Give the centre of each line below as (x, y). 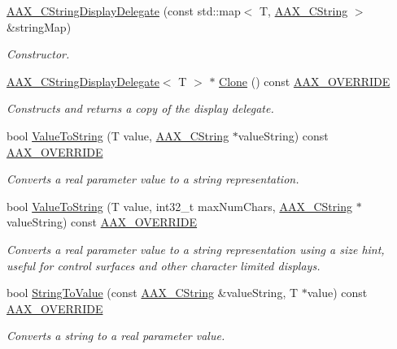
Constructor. (38, 54)
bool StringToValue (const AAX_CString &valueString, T (153, 293)
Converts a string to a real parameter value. (116, 336)
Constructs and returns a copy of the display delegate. (140, 108)
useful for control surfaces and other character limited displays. (164, 265)
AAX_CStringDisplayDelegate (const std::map (124, 11)
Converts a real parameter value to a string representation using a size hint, (196, 249)
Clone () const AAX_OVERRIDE (305, 81)
